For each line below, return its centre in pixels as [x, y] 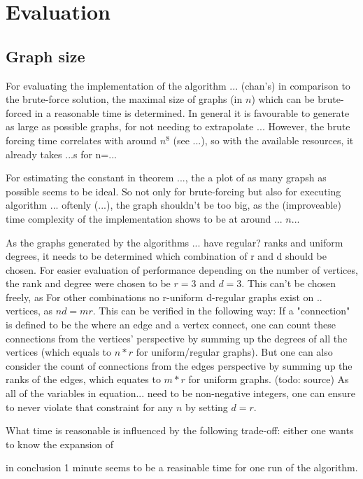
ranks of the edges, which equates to [83, 379]
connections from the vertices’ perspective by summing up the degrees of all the [177, 338]
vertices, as [29, 311]
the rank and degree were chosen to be [88, 283]
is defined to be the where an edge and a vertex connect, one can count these [171, 325]
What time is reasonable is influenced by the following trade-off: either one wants [180, 430]
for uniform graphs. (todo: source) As [269, 379]
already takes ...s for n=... [61, 154]
